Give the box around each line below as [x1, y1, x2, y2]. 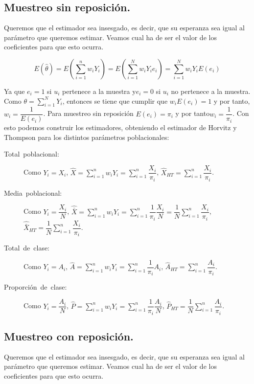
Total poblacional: [4, 148, 59, 158]
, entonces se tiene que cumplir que [62, 95, 168, 106]
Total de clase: [4, 243, 50, 253]
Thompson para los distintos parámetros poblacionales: [4, 132, 169, 142]
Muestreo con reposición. [4, 328, 134, 343]
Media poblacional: [4, 187, 62, 198]
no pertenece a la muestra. [171, 86, 251, 96]
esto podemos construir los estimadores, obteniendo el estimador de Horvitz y [4, 122, 237, 133]
